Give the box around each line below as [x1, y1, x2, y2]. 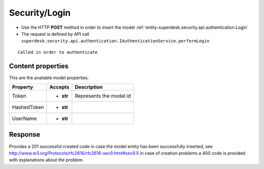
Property [12, 84, 34, 90]
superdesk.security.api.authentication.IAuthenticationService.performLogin [21, 38, 210, 44]
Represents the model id [75, 93, 132, 100]
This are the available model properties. [9, 75, 89, 81]
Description [75, 84, 103, 90]
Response [9, 130, 41, 139]
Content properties [9, 62, 68, 70]
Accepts [49, 84, 69, 90]
